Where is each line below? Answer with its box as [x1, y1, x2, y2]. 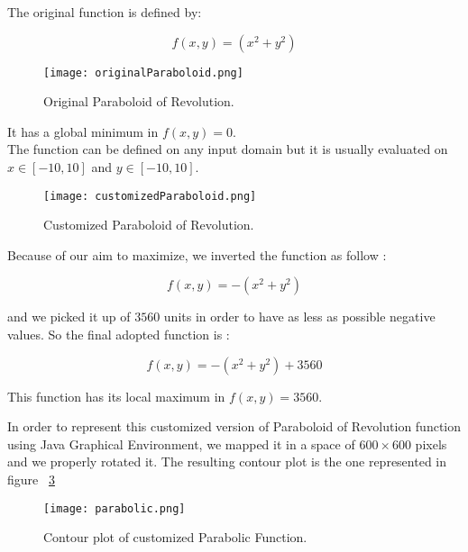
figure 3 [7, 470, 55, 489]
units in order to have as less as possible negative [163, 307, 436, 326]
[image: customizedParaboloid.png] [43, 189, 257, 203]
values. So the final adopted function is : [7, 325, 230, 344]
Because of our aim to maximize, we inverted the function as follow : [7, 245, 387, 264]
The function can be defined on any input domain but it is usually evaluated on [7, 140, 448, 158]
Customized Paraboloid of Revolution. [43, 215, 254, 234]
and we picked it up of [7, 307, 131, 326]
